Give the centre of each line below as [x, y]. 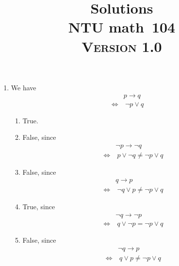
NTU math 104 [122, 27]
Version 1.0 [122, 46]
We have [24, 87]
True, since [39, 207]
